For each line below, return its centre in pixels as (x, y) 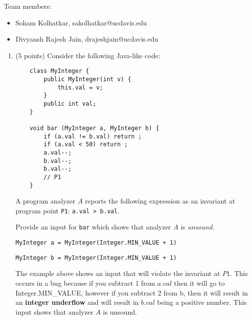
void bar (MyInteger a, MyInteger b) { (94, 128)
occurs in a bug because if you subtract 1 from (85, 283)
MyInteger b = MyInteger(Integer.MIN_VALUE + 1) (96, 258)
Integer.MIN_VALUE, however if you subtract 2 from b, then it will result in (132, 292)
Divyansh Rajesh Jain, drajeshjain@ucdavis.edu (87, 39)
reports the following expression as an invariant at (160, 201)
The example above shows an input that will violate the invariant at (118, 273)
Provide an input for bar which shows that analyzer (93, 227)
